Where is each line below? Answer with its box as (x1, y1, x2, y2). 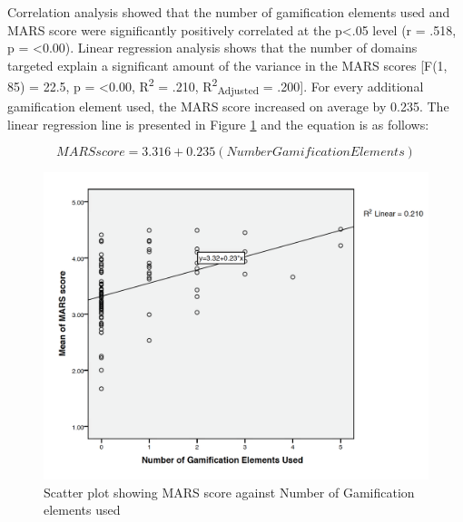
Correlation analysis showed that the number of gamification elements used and (7, 3, 450, 21)
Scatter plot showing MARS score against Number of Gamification (44, 482, 415, 501)
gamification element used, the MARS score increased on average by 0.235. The (7, 97, 449, 116)
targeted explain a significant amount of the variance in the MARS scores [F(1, (7, 55, 448, 74)
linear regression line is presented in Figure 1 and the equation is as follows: (7, 114, 429, 133)
